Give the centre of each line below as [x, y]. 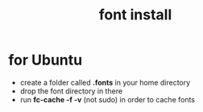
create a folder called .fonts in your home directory [105, 82]
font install [135, 15]
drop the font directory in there [71, 91]
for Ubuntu [46, 60]
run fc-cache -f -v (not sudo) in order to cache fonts [108, 99]
